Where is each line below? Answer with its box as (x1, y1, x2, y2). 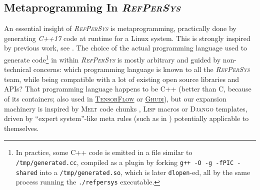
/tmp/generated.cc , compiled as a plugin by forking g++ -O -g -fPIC (15, 156, 234, 167)
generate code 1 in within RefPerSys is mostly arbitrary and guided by (4, 52, 221, 64)
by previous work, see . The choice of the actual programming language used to (4, 42, 247, 53)
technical (4, 64, 31, 74)
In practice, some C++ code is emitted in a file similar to (15, 147, 192, 157)
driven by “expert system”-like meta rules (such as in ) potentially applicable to (4, 113, 249, 123)
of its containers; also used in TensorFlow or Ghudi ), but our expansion (4, 93, 226, 104)
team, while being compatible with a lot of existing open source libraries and (4, 73, 239, 84)
